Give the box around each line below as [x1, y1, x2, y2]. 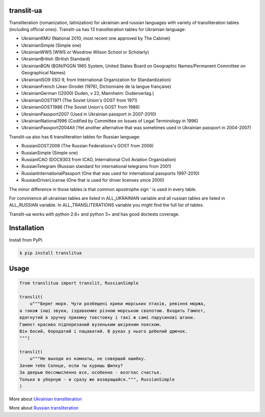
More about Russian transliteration [9, 405, 79, 411]
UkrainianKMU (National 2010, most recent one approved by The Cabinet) [21, 35, 171, 41]
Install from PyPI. [9, 237, 44, 243]
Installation [9, 224, 44, 232]
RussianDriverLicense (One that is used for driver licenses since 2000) [21, 177, 164, 183]
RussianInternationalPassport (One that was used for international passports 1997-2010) [21, 170, 200, 176]
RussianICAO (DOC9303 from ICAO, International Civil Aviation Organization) [21, 156, 176, 162]
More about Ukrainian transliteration [9, 396, 82, 402]
